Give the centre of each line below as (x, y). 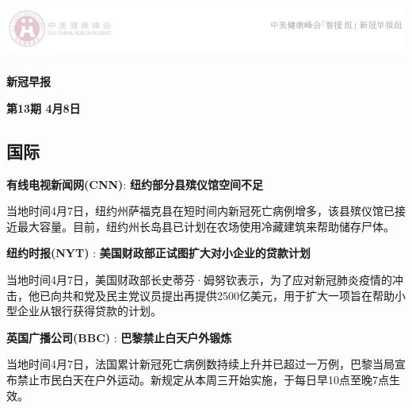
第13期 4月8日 (44, 108)
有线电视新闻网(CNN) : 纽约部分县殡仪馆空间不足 (135, 184)
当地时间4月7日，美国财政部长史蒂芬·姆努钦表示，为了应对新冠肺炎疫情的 (199, 279)
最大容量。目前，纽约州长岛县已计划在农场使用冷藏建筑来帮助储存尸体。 (206, 226)
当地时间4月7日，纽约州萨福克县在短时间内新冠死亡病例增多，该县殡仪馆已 (200, 211)
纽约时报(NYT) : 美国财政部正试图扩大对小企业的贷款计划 (158, 253)
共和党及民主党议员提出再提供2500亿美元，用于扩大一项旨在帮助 (228, 295)
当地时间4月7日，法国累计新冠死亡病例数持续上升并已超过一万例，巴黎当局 (200, 364)
